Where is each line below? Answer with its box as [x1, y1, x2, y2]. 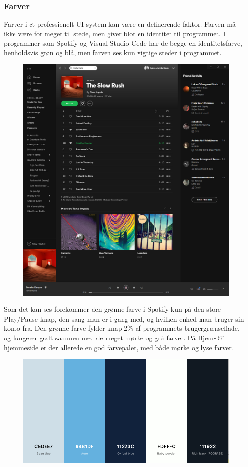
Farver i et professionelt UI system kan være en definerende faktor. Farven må [4, 19, 236, 29]
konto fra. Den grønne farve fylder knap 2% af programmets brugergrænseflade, [4, 323, 240, 333]
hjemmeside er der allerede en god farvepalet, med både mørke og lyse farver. [4, 342, 233, 352]
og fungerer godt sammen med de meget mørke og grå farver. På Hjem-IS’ [4, 333, 224, 343]
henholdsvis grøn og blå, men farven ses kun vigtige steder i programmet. [4, 48, 222, 57]
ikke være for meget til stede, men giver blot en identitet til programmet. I [4, 28, 226, 38]
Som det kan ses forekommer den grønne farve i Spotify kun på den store [4, 304, 221, 314]
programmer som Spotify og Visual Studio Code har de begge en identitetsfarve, [4, 38, 242, 48]
